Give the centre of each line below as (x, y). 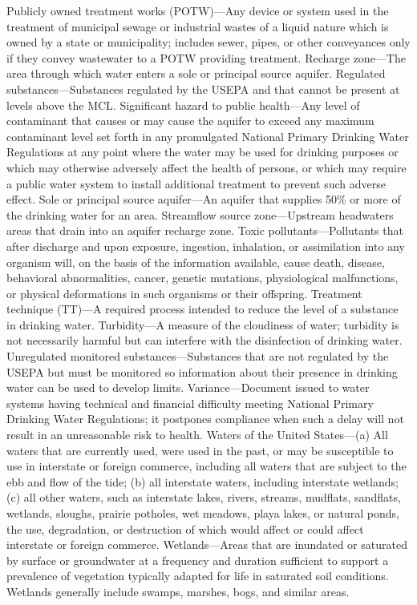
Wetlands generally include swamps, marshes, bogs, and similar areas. (178, 591)
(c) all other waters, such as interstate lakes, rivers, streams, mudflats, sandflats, (204, 497)
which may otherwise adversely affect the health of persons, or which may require (206, 167)
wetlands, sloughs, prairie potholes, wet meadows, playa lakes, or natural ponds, (203, 513)
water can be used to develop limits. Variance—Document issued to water (188, 387)
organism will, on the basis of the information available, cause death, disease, (196, 262)
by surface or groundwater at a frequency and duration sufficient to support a (198, 560)
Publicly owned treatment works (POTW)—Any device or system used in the (198, 10)
